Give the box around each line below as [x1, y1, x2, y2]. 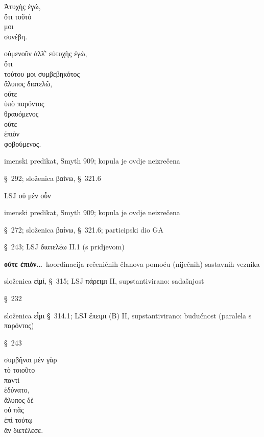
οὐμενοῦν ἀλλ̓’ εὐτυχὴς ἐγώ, [4, 48, 87, 59]
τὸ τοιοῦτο [4, 364, 35, 375]
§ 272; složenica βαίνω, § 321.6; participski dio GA [4, 224, 164, 235]
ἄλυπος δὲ [4, 394, 34, 405]
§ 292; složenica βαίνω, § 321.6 [4, 172, 101, 183]
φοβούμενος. [4, 138, 41, 149]
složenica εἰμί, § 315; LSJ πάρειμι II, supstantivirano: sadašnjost [4, 275, 204, 286]
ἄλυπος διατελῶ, [4, 78, 53, 89]
